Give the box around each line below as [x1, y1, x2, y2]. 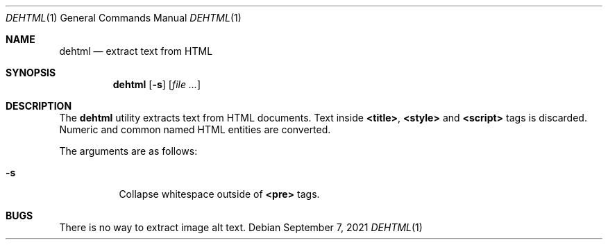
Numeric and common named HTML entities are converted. [59, 124, 331, 135]
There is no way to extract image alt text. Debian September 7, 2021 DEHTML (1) [59, 221, 423, 233]
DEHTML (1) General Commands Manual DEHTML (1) [6, 12, 242, 24]
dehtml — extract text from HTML [59, 45, 213, 57]
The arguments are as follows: [59, 145, 198, 157]
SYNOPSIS [6, 67, 56, 78]
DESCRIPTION [6, 100, 72, 112]
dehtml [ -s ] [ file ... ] [112, 78, 201, 90]
